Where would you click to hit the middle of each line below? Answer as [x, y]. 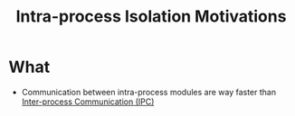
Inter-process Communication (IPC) [88, 102]
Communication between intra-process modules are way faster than [149, 92]
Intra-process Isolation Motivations [151, 17]
